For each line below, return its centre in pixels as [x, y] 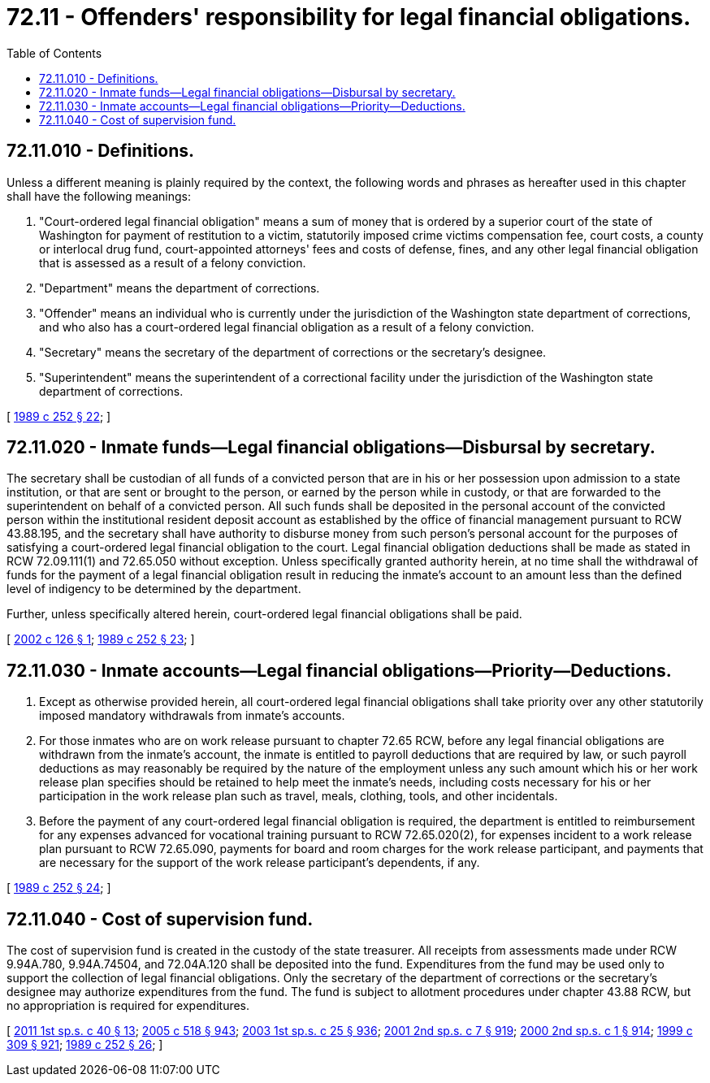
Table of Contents [54, 53]
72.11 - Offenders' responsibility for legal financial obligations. [349, 17]
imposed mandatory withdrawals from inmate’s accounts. [192, 716]
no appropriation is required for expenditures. [128, 1006]
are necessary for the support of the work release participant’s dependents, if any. [260, 863]
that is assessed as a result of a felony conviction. [173, 262]
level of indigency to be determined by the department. [154, 589]
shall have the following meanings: [99, 196]
